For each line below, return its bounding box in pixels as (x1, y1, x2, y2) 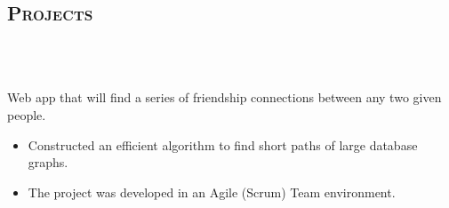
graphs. (28, 153, 68, 172)
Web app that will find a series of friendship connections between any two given (7, 88, 442, 107)
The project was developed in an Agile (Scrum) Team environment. (28, 182, 396, 201)
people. (7, 105, 46, 124)
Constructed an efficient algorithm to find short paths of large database (28, 135, 418, 154)
